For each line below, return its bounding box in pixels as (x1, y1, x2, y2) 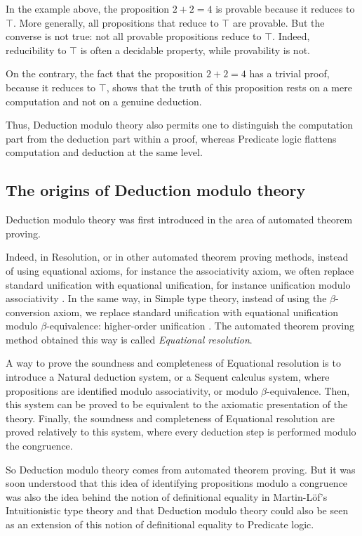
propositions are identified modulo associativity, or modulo (6, 383, 258, 398)
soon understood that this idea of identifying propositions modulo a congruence (6, 476, 348, 490)
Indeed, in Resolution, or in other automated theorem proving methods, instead (6, 249, 349, 264)
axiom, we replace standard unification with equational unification (53, 304, 338, 319)
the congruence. (6, 438, 73, 453)
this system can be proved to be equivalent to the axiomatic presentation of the (6, 397, 348, 412)
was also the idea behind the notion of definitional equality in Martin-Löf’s (6, 489, 328, 504)
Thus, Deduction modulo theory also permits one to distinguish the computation (6, 117, 353, 132)
